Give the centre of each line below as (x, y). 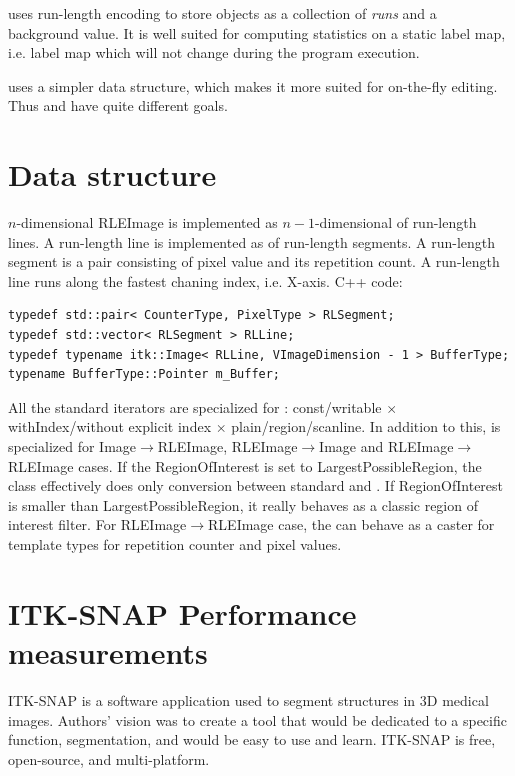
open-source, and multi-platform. (109, 758)
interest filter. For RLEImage (97, 524)
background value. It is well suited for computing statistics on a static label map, (257, 32)
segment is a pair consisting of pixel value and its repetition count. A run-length (254, 261)
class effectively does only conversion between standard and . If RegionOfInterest (256, 485)
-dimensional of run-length (395, 222)
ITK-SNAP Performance (182, 612)
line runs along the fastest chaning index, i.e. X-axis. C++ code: (205, 280)
